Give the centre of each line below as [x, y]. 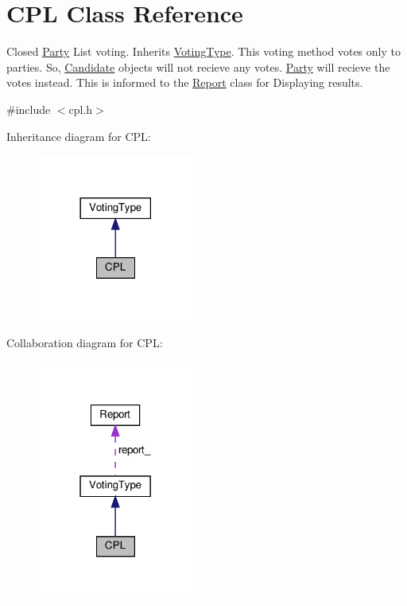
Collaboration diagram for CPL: [85, 343]
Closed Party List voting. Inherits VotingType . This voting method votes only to [203, 51]
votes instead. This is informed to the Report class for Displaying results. [185, 82]
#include [29, 109]
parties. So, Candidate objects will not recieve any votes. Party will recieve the [198, 66]
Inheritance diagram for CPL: [79, 136]
